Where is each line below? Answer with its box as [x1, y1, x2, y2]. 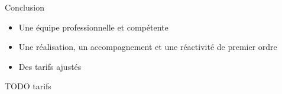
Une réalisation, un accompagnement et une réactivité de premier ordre [18, 41, 277, 53]
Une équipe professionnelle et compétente [18, 21, 168, 33]
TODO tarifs [5, 80, 51, 92]
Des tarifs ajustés [18, 60, 82, 72]
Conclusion [5, 1, 44, 13]
